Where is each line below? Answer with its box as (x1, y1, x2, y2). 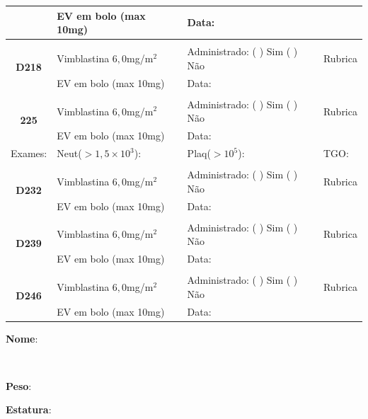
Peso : (6, 378, 32, 393)
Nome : (6, 331, 38, 345)
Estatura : (6, 402, 52, 417)
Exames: (11, 146, 47, 160)
